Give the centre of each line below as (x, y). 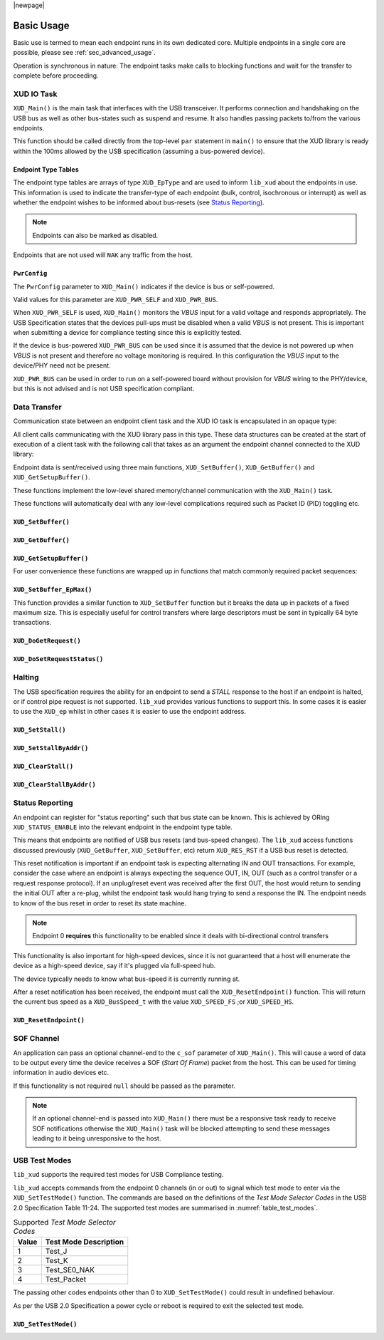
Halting (26, 677)
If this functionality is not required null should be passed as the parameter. (124, 1086)
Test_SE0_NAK (70, 1270)
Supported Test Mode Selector (65, 1222)
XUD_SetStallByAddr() (51, 748)
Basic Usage (41, 25)
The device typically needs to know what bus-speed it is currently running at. (127, 979)
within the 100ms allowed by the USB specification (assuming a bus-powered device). (139, 151)
